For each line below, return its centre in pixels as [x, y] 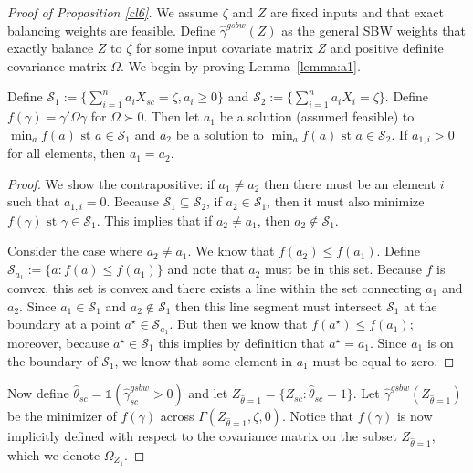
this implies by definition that [242, 342]
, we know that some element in [204, 360]
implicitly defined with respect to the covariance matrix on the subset [202, 436]
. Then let [172, 116]
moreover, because [58, 342]
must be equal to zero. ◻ [384, 360]
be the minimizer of [62, 416]
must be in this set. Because [343, 269]
